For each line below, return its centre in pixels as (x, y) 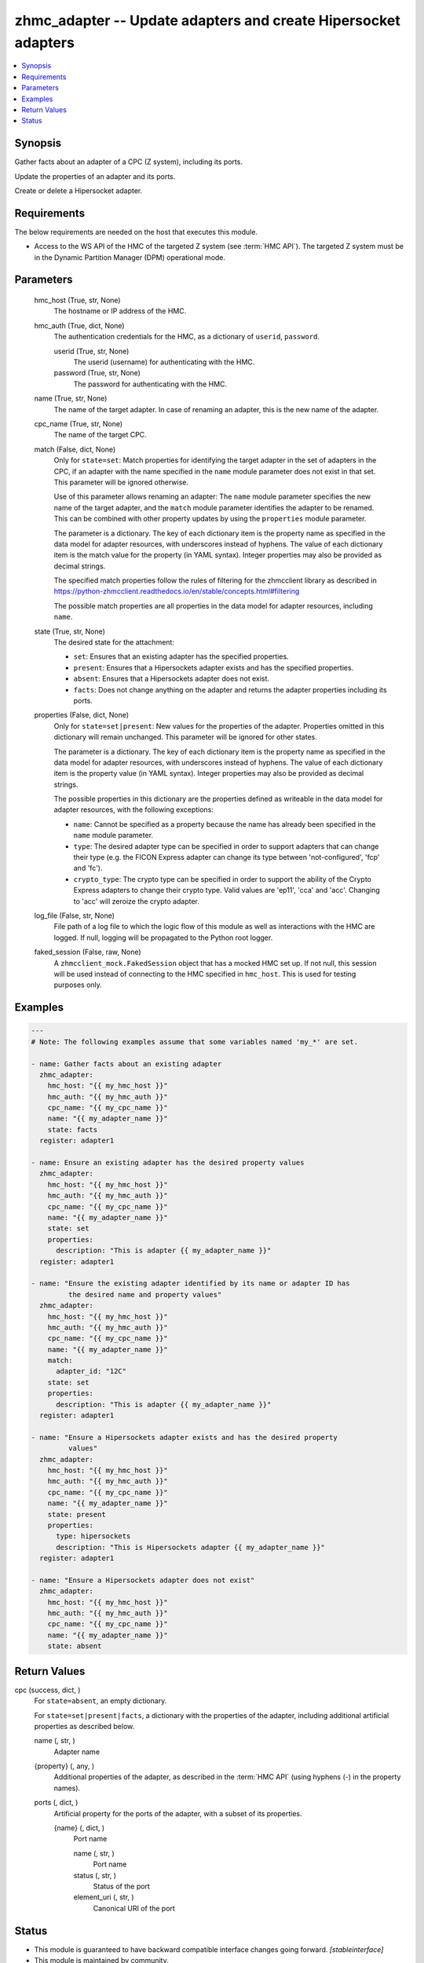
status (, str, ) (95, 1875)
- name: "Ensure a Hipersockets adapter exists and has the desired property (184, 1437)
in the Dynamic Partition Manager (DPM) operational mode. (130, 257)
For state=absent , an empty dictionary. (101, 1701)
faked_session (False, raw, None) (88, 952)
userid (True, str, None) (91, 351)
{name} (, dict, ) (79, 1828)
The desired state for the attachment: (114, 642)
